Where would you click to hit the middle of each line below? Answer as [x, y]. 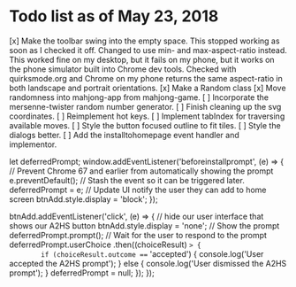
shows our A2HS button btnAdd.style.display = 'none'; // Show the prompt [144, 225]
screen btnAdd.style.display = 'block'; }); [83, 199]
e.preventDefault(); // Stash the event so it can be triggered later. [127, 180]
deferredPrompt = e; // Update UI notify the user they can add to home [138, 190]
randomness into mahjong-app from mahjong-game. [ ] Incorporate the [139, 97]
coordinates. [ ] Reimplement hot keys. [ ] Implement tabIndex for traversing [147, 116]
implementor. [33, 144]
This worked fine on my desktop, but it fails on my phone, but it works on [142, 59]
